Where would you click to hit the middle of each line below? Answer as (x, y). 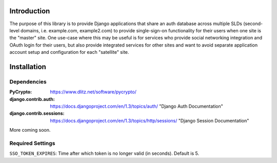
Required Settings (32, 143)
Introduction (30, 11)
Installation (28, 67)
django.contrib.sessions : (37, 113)
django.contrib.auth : (32, 99)
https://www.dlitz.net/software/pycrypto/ (93, 92)
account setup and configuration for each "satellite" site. (69, 52)
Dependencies (28, 81)
